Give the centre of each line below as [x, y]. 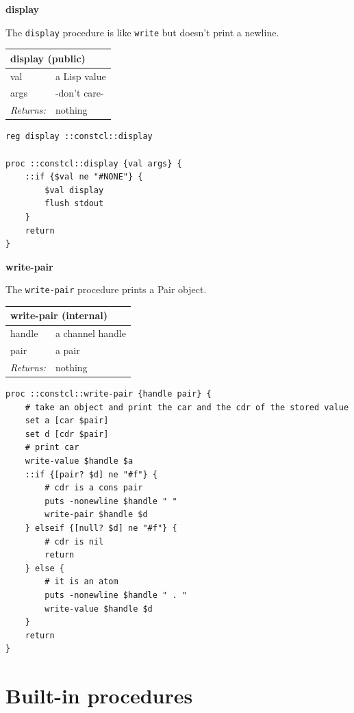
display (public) [48, 58]
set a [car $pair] [67, 421]
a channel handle [90, 333]
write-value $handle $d [99, 609]
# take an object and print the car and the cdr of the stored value [187, 407]
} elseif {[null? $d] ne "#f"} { [101, 528]
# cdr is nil [74, 541]
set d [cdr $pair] [67, 434]
